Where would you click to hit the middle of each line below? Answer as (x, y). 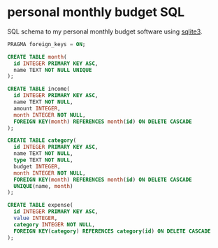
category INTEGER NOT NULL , (54, 224)
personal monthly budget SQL (96, 12)
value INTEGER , (36, 218)
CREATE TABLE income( (39, 89)
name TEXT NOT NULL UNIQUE (53, 70)
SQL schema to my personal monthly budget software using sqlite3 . (105, 31)
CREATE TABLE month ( (37, 57)
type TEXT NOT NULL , (43, 160)
